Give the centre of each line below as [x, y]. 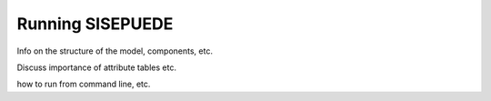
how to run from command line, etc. [84, 84]
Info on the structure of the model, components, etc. [115, 51]
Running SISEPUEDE [95, 24]
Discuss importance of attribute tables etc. [97, 67]
